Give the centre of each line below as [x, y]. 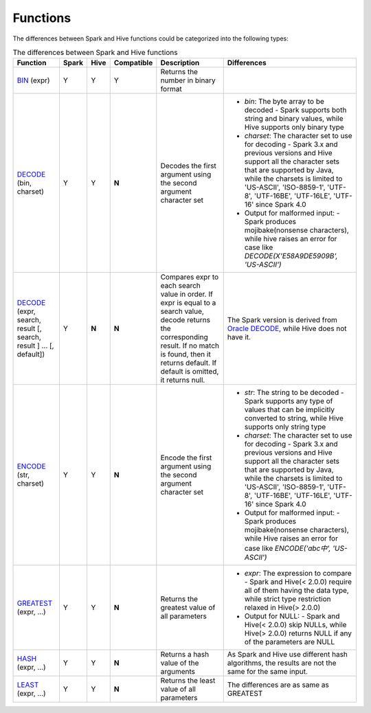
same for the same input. [268, 672]
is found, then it [185, 354]
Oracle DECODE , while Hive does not [287, 328]
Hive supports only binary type [294, 127]
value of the [180, 663]
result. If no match [190, 346]
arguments [178, 672]
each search [180, 286]
